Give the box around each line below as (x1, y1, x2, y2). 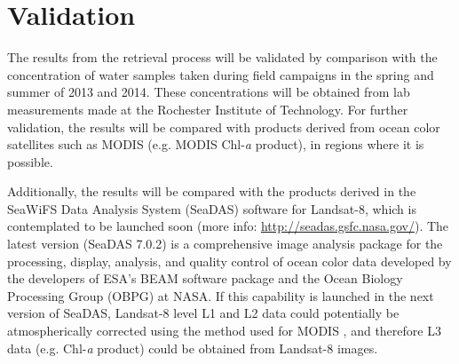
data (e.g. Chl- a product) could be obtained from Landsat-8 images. (7, 338, 378, 357)
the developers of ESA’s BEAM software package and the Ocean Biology (7, 269, 403, 288)
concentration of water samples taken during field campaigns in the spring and (7, 65, 434, 83)
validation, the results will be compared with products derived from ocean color (7, 117, 440, 136)
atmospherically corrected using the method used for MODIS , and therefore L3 (7, 321, 441, 340)
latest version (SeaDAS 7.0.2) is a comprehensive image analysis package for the (7, 234, 443, 253)
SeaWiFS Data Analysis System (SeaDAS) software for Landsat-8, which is (7, 199, 416, 218)
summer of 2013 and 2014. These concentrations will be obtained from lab (7, 83, 410, 101)
